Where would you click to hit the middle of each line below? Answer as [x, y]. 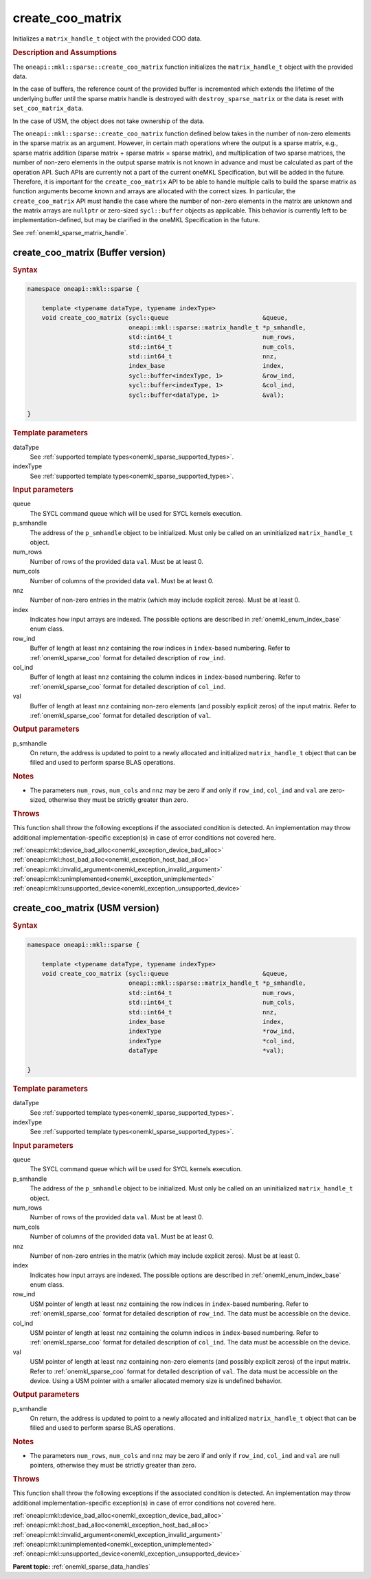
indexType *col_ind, [212, 1041]
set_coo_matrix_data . [48, 108]
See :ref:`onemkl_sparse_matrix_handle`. [70, 232]
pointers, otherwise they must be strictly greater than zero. [113, 1466]
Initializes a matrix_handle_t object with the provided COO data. [107, 39]
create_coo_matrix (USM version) [86, 908]
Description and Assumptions [65, 53]
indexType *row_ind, [212, 1031]
